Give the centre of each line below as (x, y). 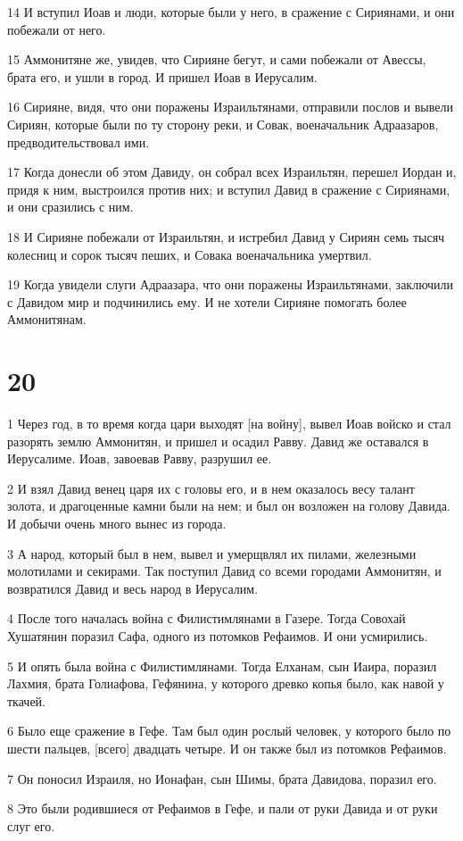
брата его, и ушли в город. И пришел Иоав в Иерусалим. (162, 76)
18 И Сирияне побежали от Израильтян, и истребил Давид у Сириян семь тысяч (226, 236)
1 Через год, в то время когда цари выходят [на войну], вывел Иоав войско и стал (229, 424)
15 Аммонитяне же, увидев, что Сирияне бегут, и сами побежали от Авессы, (217, 59)
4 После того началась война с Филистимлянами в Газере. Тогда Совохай (207, 618)
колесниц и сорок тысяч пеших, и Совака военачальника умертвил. (190, 254)
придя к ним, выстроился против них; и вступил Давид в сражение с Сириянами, (229, 189)
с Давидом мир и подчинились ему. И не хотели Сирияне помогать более (207, 301)
